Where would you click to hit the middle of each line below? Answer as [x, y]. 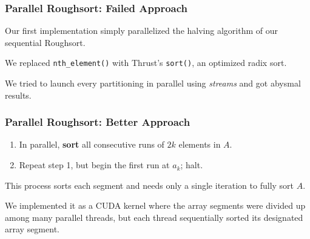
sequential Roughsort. [45, 42]
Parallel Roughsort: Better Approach [98, 122]
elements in [200, 144]
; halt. [192, 165]
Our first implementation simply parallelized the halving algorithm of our [141, 31]
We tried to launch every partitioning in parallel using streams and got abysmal [153, 83]
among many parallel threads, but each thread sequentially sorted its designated [154, 217]
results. [18, 95]
